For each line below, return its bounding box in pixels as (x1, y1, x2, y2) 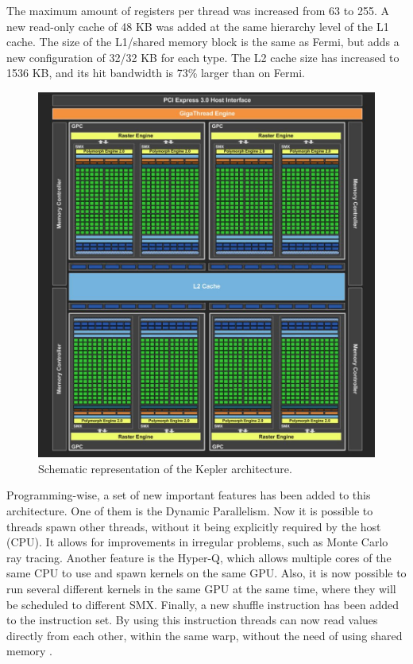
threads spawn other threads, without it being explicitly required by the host (6, 518, 381, 534)
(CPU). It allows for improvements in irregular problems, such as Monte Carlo (6, 534, 388, 550)
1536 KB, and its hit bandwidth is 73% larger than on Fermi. (6, 64, 305, 81)
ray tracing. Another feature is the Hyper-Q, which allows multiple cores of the (6, 549, 392, 565)
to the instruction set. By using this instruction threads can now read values (6, 612, 378, 628)
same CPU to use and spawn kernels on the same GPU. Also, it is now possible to (6, 565, 407, 581)
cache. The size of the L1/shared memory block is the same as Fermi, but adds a (6, 33, 399, 50)
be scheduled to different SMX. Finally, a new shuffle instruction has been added (6, 596, 399, 612)
